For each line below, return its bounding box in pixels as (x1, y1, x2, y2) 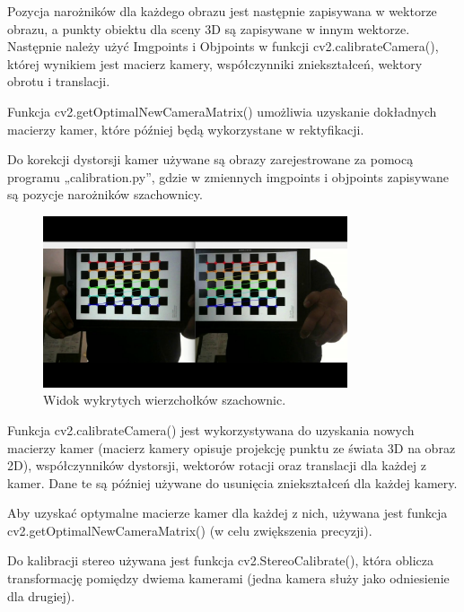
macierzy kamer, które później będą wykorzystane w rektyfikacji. (7, 119, 364, 138)
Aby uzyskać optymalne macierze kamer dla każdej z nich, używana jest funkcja (7, 503, 448, 522)
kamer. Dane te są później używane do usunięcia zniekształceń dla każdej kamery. (7, 473, 458, 492)
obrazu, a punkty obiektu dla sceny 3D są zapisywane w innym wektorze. (7, 19, 410, 38)
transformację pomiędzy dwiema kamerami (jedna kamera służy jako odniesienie (7, 569, 450, 588)
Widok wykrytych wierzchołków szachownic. (43, 390, 286, 409)
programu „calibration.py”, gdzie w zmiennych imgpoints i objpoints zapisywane (7, 167, 449, 186)
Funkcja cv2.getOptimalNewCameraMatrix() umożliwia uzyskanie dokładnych (7, 101, 437, 120)
